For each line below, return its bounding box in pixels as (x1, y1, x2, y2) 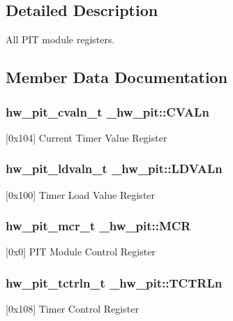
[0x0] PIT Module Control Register (6, 244, 156, 259)
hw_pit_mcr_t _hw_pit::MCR (6, 217, 191, 234)
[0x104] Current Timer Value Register (6, 130, 167, 144)
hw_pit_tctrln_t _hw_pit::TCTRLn (6, 274, 223, 291)
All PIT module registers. (6, 32, 115, 47)
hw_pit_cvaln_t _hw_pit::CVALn (6, 103, 209, 120)
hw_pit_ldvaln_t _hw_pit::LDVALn (6, 160, 223, 177)
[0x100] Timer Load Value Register (6, 187, 156, 202)
